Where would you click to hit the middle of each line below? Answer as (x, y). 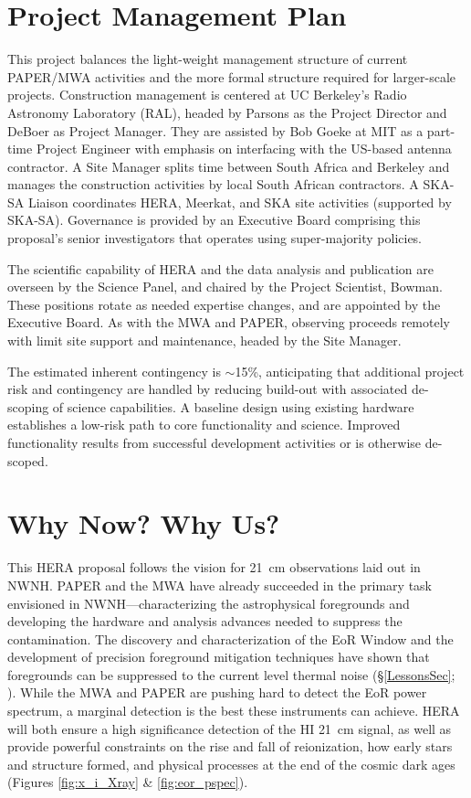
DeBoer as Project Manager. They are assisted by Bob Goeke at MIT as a (215, 130)
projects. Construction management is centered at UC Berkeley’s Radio (207, 95)
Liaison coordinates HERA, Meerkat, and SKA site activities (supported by (240, 202)
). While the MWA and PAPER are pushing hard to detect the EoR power (217, 692)
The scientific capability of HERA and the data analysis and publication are (220, 268)
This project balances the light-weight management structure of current (208, 59)
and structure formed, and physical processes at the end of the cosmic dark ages (231, 764)
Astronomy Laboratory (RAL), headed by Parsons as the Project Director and (227, 112)
